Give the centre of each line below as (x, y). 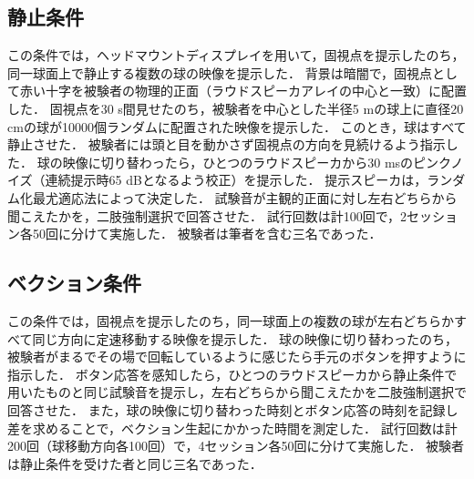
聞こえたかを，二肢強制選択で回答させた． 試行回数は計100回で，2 (207, 215)
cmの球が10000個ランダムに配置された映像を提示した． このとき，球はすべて (237, 126)
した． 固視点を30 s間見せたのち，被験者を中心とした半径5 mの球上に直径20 (236, 108)
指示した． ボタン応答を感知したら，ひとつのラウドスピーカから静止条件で (232, 374)
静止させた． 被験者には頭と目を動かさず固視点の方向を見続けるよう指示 (227, 144)
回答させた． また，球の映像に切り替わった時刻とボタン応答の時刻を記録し (233, 409)
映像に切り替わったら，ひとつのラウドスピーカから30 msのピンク (257, 162)
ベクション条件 (74, 283)
